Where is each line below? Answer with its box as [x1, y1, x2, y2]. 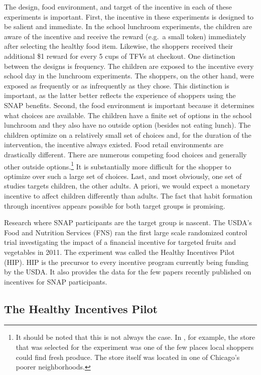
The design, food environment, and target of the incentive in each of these [4, 2, 232, 12]
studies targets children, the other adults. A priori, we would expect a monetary [4, 180, 250, 191]
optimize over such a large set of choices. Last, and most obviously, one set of [4, 170, 242, 181]
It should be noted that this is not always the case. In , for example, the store [16, 332, 255, 342]
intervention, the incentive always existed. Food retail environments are [4, 139, 223, 150]
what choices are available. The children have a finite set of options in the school [4, 110, 252, 120]
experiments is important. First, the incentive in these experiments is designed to [4, 11, 254, 22]
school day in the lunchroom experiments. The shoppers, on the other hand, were [4, 70, 254, 81]
